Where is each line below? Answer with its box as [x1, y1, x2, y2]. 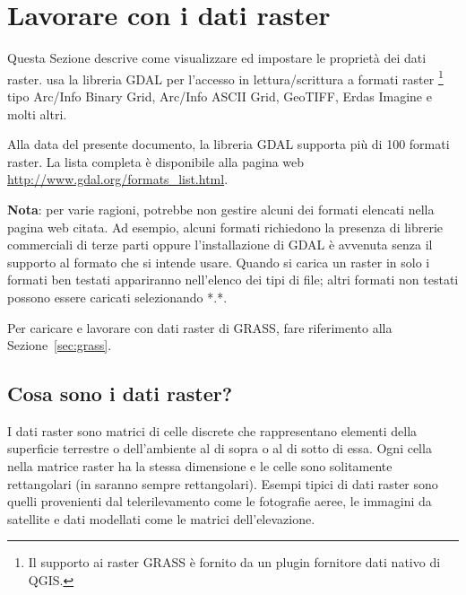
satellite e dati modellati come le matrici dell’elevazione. [7, 509, 315, 528]
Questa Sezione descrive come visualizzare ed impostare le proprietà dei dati [7, 48, 427, 67]
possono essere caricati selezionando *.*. [7, 287, 228, 306]
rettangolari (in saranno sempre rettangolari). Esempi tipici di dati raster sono [7, 474, 438, 493]
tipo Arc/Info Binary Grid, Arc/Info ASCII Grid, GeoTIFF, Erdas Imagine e [7, 86, 432, 105]
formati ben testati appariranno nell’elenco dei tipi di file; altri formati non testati [7, 270, 459, 289]
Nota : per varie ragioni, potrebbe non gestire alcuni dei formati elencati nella [7, 199, 435, 218]
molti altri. [7, 104, 67, 123]
